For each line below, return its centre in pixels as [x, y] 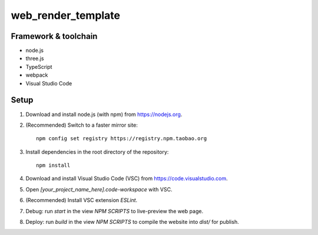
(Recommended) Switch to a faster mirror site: [82, 125]
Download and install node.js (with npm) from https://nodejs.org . [104, 114]
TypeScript [39, 67]
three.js [35, 58]
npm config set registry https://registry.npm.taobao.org [122, 139]
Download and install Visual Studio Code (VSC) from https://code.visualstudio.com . [127, 178]
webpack [37, 75]
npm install [53, 166]
